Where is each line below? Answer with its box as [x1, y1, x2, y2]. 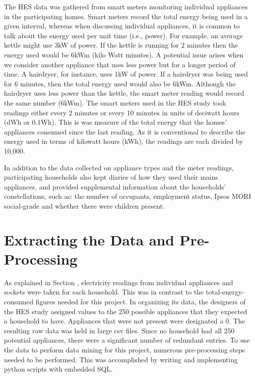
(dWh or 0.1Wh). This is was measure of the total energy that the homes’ [4, 117, 227, 127]
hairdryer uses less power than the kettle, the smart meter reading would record [4, 88, 245, 98]
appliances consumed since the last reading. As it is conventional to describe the [4, 126, 246, 136]
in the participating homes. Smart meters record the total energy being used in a [4, 11, 248, 21]
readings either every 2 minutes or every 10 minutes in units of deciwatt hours [4, 107, 239, 117]
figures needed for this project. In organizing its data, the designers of [35, 296, 246, 306]
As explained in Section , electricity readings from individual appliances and [4, 277, 233, 287]
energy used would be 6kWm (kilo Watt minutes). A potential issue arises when [4, 49, 244, 59]
